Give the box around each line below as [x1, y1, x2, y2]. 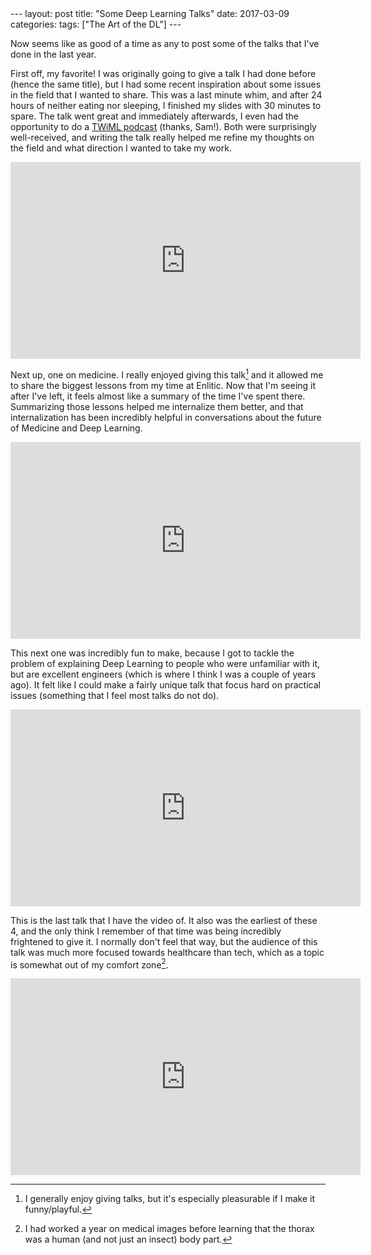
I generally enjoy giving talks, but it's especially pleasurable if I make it [24, 1193, 315, 1205]
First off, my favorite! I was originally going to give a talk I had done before [10, 68, 317, 79]
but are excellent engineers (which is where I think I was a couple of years [10, 668, 316, 680]
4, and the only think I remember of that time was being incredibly [10, 925, 282, 937]
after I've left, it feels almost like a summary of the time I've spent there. [10, 390, 306, 402]
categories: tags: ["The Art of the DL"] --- [10, 18, 182, 30]
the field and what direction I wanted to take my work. [10, 142, 232, 154]
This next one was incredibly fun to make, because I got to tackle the [10, 647, 295, 659]
